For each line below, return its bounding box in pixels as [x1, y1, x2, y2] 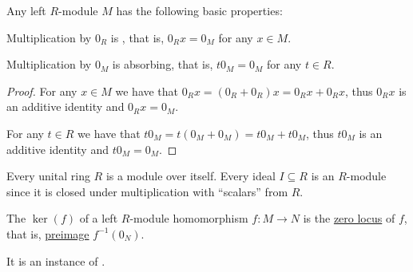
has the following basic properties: [116, 2, 283, 18]
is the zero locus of [303, 210, 395, 227]
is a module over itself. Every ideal [105, 168, 276, 184]
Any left [6, 2, 46, 18]
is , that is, [110, 29, 165, 45]
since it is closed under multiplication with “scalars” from [6, 183, 288, 199]
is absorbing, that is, [112, 56, 213, 73]
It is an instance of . [6, 252, 105, 269]
